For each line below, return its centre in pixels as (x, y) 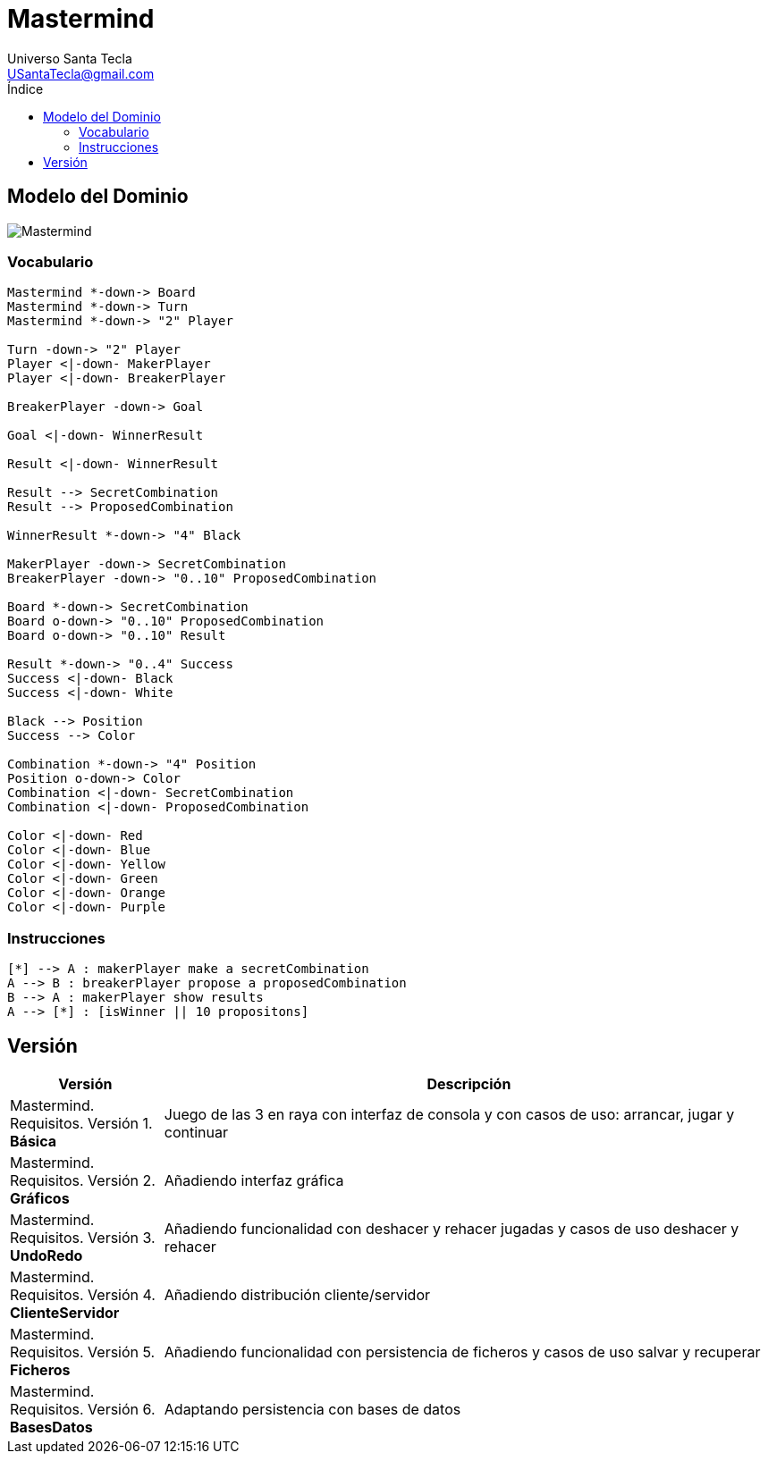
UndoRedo (46, 1255)
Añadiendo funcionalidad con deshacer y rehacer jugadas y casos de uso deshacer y (452, 1228)
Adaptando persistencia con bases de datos (312, 1409)
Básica (34, 1141)
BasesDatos (51, 1427)
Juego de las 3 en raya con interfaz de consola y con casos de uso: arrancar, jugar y (449, 1114)
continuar (196, 1132)
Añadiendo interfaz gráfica (254, 1180)
